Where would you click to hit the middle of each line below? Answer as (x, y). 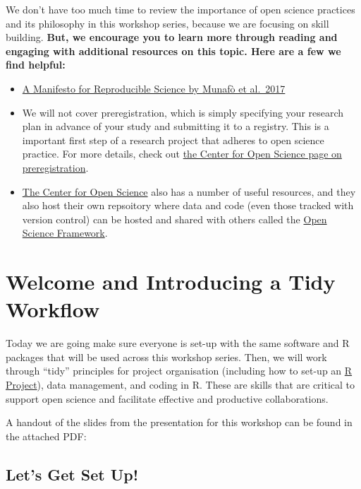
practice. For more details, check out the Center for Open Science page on (182, 154)
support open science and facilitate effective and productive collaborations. (167, 398)
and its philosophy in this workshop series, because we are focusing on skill (167, 23)
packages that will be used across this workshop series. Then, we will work (166, 357)
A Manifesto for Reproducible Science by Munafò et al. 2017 (154, 88)
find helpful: (36, 65)
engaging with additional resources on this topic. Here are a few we (173, 51)
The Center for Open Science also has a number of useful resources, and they (189, 191)
